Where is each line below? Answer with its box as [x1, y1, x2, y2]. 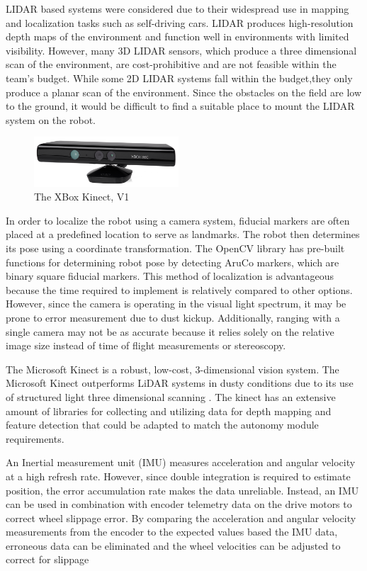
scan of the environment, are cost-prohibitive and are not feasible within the [6, 57, 337, 72]
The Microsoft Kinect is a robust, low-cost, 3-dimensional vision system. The [6, 361, 339, 376]
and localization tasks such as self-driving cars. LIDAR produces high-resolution [6, 15, 354, 30]
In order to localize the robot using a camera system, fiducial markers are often [6, 213, 350, 227]
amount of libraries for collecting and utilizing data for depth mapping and [6, 403, 332, 418]
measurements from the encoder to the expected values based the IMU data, [6, 524, 338, 539]
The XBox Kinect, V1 [34, 189, 130, 204]
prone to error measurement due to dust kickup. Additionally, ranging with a [6, 310, 340, 324]
